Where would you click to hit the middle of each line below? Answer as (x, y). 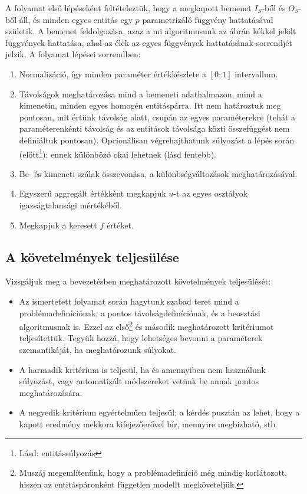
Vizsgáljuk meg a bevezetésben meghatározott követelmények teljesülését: (138, 281)
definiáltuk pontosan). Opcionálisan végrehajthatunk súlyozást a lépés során (157, 140)
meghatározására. (51, 392)
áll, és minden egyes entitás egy (76, 19)
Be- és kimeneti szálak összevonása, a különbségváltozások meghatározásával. (158, 173)
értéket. (120, 225)
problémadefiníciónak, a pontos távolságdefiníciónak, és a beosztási (140, 313)
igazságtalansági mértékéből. (70, 205)
